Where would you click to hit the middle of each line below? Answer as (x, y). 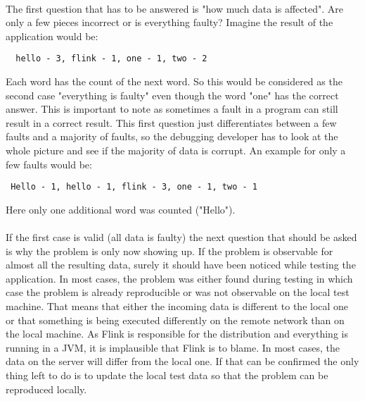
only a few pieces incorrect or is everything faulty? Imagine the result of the (169, 22)
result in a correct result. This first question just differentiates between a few (171, 122)
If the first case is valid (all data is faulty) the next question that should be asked (181, 237)
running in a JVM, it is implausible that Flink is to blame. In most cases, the (173, 347)
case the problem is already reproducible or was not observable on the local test (178, 292)
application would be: (52, 36)
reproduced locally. (46, 389)
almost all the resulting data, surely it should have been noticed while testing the (181, 265)
